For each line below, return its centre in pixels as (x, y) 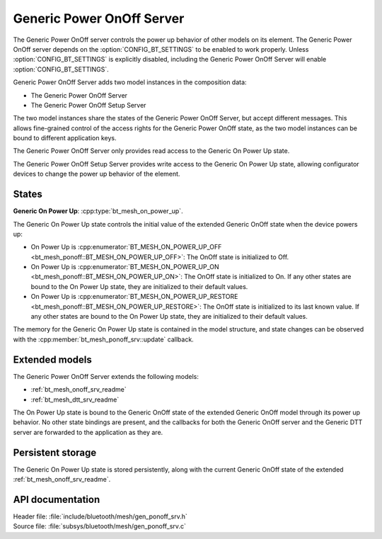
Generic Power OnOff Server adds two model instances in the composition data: (130, 82)
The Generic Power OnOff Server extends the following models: (106, 376)
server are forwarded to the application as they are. (88, 432)
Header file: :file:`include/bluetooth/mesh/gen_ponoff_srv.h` (100, 516)
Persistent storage (55, 452)
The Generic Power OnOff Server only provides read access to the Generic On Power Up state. (151, 151)
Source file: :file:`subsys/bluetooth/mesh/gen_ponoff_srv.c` (100, 526)
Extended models (52, 359)
